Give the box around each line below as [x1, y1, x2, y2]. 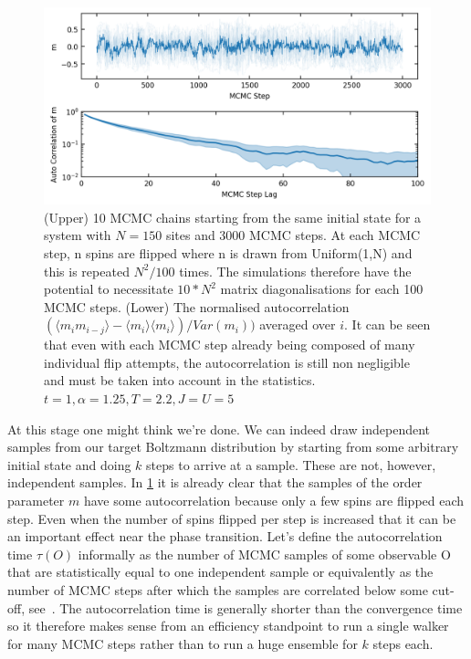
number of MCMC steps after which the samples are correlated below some [7, 581, 428, 600]
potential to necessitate [44, 279, 173, 298]
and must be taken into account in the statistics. [44, 371, 316, 390]
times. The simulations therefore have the [179, 261, 412, 280]
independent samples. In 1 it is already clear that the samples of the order [7, 473, 423, 492]
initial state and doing [7, 455, 131, 474]
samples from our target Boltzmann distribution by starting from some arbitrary [7, 437, 459, 456]
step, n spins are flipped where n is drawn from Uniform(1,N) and [44, 243, 413, 262]
